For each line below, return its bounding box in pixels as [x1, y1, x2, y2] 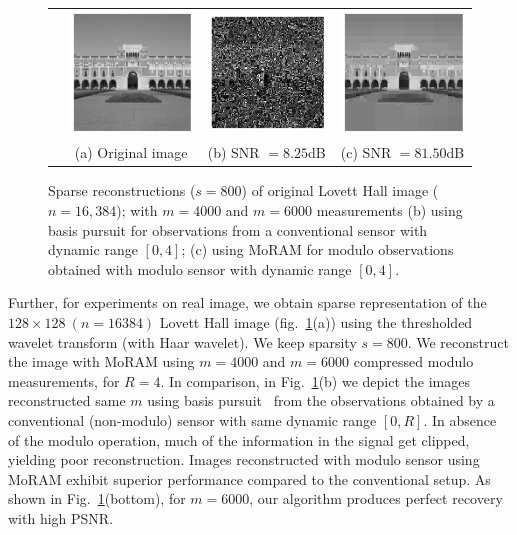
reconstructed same [8, 390, 126, 411]
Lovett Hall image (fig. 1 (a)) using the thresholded [159, 311, 473, 332]
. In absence [423, 409, 497, 430]
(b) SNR [207, 142, 260, 163]
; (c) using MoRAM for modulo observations [181, 239, 454, 260]
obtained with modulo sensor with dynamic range [48, 258, 352, 279]
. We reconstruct [407, 331, 509, 352]
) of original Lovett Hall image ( [241, 180, 439, 201]
